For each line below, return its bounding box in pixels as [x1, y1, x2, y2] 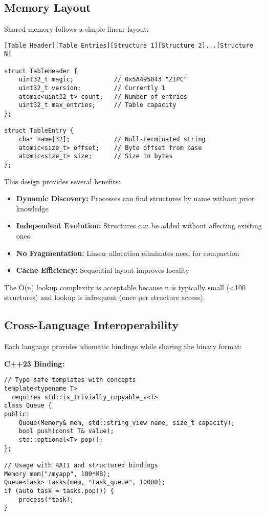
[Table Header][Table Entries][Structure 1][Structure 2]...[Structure [4, 41, 253, 49]
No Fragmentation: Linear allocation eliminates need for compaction [16, 247, 239, 258]
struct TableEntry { [4, 127, 74, 135]
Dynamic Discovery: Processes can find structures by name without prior [16, 193, 255, 204]
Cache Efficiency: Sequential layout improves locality [16, 265, 190, 275]
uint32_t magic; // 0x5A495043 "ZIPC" [18, 76, 187, 83]
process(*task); [18, 496, 74, 503]
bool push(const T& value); [18, 427, 114, 435]
